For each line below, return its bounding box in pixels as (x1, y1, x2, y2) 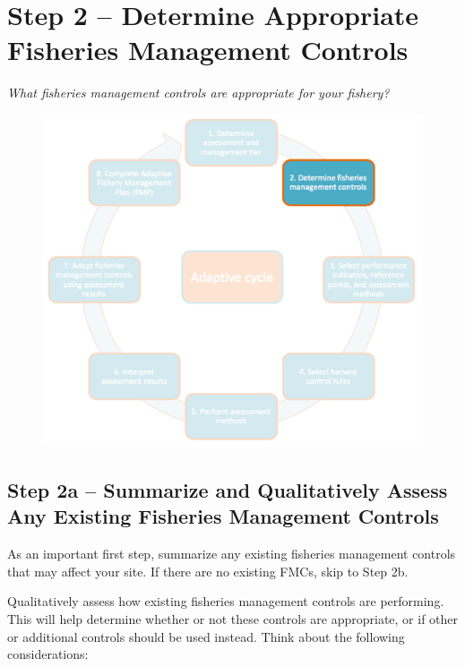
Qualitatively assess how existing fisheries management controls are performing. (7, 592, 444, 610)
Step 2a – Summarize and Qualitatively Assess (7, 476, 448, 504)
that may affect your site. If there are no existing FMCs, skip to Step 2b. (7, 561, 409, 580)
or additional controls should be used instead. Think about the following (7, 627, 405, 645)
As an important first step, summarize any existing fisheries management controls (7, 544, 456, 563)
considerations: (7, 645, 89, 663)
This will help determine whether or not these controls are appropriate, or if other (7, 610, 459, 628)
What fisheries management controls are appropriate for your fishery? (7, 83, 390, 102)
